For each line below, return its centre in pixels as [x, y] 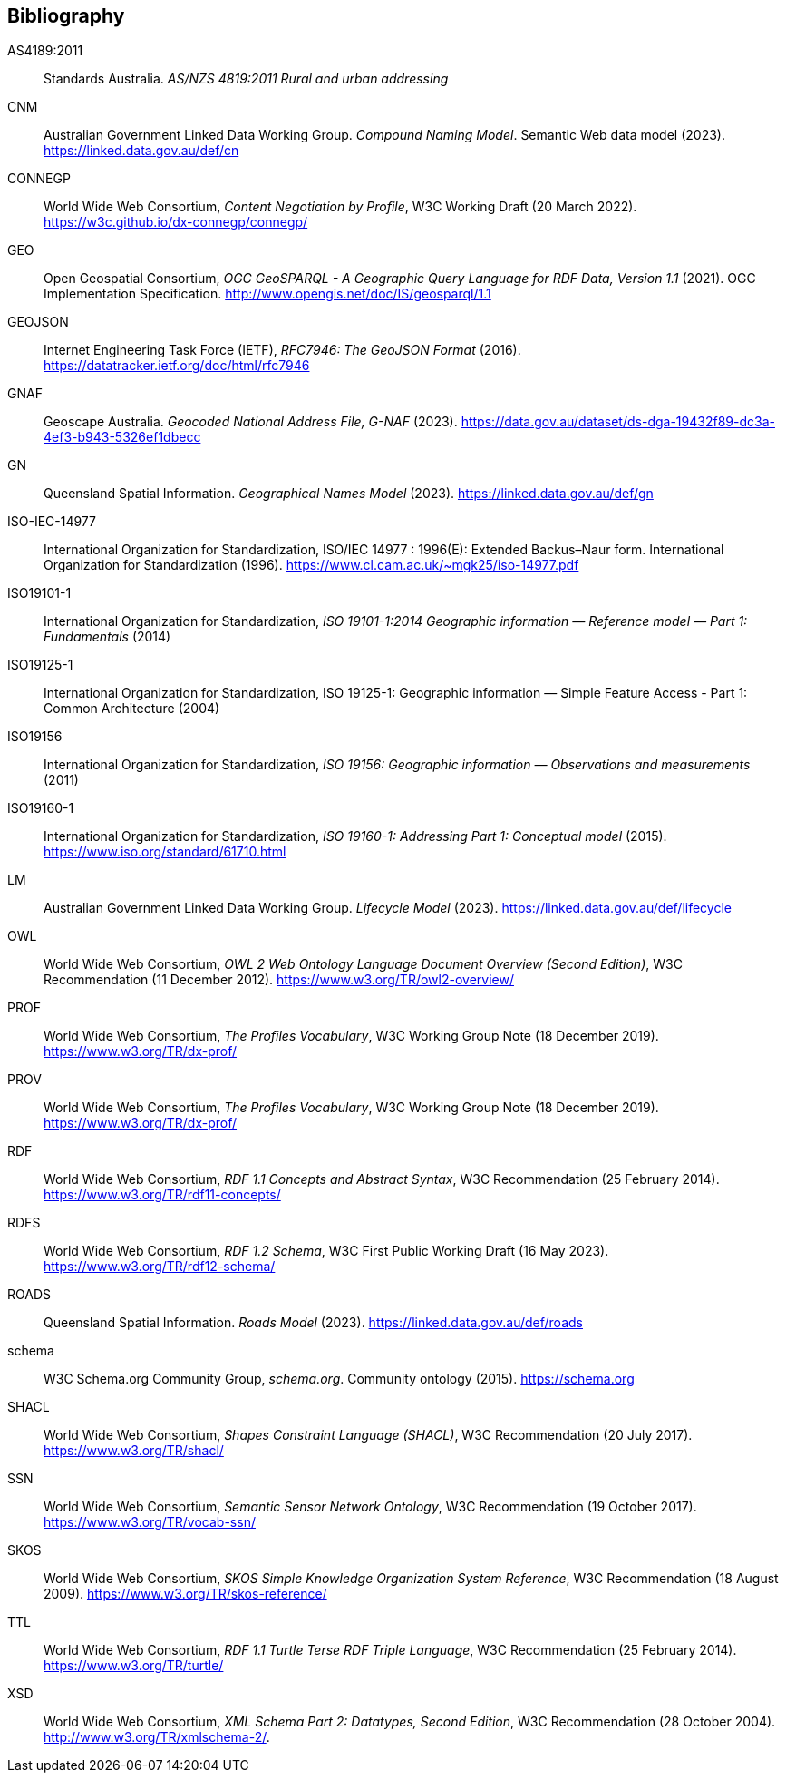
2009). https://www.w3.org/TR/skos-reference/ [185, 1594]
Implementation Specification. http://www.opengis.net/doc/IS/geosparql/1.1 [267, 294]
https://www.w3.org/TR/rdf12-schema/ [160, 1267]
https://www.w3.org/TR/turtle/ [134, 1666]
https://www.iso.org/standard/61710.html [165, 852]
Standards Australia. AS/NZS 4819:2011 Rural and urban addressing [246, 79]
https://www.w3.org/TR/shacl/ [134, 1451]
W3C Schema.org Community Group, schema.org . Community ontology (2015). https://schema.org [339, 1379]
